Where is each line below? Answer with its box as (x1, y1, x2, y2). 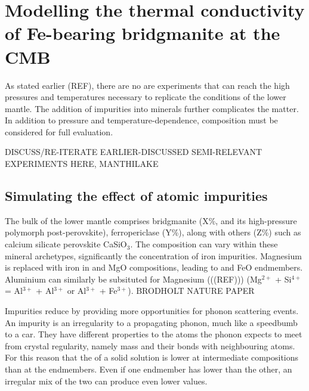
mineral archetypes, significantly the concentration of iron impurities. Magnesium (5, 249, 302, 262)
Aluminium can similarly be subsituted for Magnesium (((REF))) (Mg (5, 272, 262, 285)
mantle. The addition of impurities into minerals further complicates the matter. (5, 102, 299, 114)
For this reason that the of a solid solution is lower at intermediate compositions (5, 351, 299, 364)
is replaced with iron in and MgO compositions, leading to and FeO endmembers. (5, 261, 303, 274)
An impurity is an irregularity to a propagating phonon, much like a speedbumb (5, 316, 298, 328)
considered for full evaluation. (5, 125, 113, 138)
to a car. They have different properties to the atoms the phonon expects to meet (5, 328, 302, 340)
